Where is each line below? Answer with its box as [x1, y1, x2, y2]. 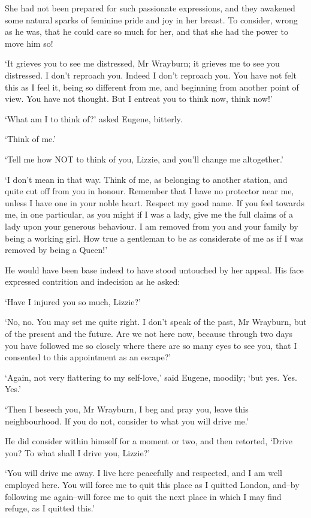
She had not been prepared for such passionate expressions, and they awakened [5, 2, 295, 14]
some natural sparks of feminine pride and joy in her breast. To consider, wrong [5, 13, 298, 26]
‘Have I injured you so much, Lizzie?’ [5, 295, 141, 308]
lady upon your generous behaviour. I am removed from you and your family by [5, 219, 298, 232]
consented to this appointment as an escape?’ [5, 351, 171, 363]
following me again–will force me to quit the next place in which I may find [5, 490, 282, 502]
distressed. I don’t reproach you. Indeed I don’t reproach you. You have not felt [5, 68, 297, 81]
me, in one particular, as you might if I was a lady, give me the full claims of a [5, 208, 293, 221]
